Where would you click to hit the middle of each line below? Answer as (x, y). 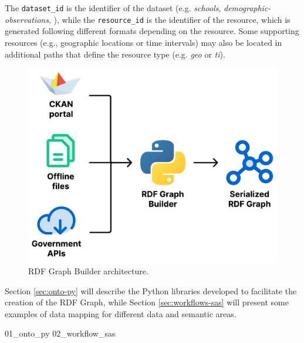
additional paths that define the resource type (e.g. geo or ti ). (115, 54)
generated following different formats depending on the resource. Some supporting (152, 31)
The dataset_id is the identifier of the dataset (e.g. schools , (113, 8)
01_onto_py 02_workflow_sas (60, 333)
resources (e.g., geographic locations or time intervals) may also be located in (143, 42)
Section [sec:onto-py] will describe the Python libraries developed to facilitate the (151, 290)
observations (27, 19)
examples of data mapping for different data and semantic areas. (121, 313)
